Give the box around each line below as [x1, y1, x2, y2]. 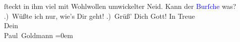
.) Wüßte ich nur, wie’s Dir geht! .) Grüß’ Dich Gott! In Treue [4, 10, 195, 21]
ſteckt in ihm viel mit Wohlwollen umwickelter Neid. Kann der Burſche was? [4, 1, 237, 11]
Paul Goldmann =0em [4, 30, 73, 40]
